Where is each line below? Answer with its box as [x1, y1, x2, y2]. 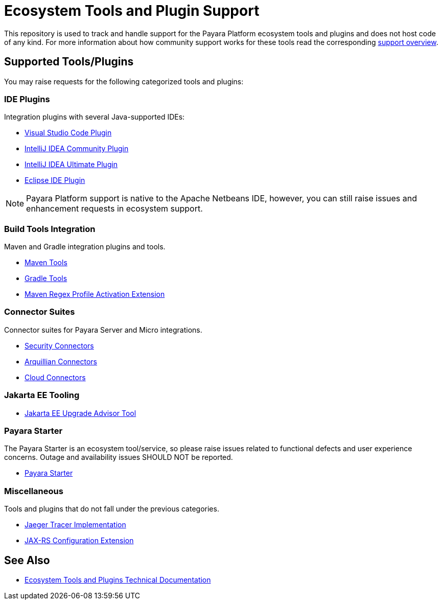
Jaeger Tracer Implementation [25, 520, 126, 529]
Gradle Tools [25, 274, 67, 283]
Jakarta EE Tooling [4, 390, 80, 401]
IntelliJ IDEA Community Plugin [25, 144, 129, 153]
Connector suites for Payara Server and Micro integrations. [4, 325, 202, 334]
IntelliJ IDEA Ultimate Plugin [25, 160, 118, 169]
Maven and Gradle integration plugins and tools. [4, 242, 166, 251]
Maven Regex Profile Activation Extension [25, 290, 165, 299]
